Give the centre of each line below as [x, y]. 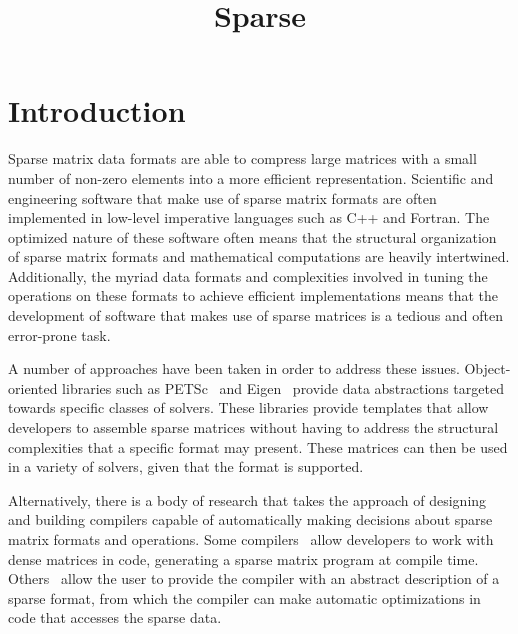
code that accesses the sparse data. [115, 617]
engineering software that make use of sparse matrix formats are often [222, 197]
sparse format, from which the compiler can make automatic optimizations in [244, 597]
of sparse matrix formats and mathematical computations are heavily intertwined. [259, 256]
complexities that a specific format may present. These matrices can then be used [258, 446]
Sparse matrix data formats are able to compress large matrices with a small [242, 158]
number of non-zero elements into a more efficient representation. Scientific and [251, 177]
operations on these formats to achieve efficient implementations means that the [253, 295]
